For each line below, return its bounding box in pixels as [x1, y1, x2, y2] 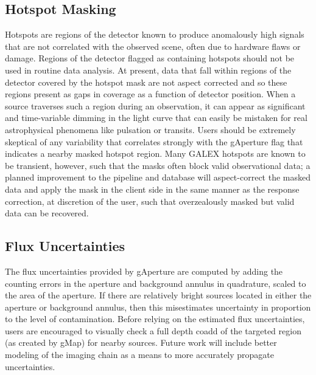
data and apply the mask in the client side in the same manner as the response [5, 182, 300, 195]
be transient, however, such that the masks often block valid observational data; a [5, 159, 311, 171]
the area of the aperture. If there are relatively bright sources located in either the [5, 289, 312, 301]
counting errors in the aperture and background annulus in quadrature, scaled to [5, 277, 306, 289]
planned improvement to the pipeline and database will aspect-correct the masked [5, 171, 311, 184]
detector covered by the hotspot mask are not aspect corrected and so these [5, 75, 287, 88]
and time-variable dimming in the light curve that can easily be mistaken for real [5, 111, 307, 124]
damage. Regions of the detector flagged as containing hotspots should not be [5, 52, 295, 64]
